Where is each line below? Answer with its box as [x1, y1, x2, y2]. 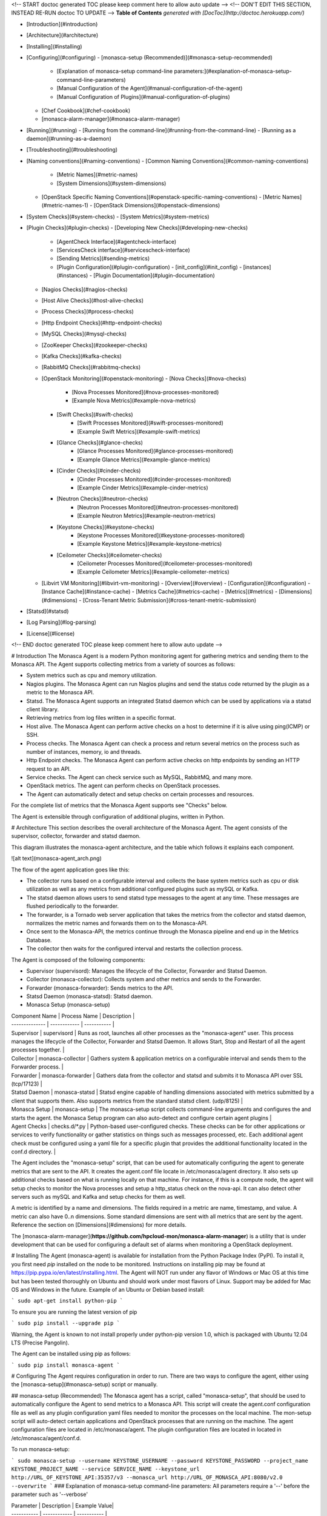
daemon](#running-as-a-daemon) [26, 135, 112, 143]
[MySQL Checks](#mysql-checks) [41, 330, 127, 338]
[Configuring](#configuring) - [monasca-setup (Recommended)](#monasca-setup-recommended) [26, 53, 272, 61]
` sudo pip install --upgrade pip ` [11, 1320, 121, 1327]
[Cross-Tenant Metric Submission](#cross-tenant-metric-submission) [82, 596, 257, 603]
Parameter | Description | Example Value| [11, 1501, 114, 1509]
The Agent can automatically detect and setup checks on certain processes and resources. [26, 790, 254, 797]
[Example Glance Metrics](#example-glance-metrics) [77, 455, 211, 463]
